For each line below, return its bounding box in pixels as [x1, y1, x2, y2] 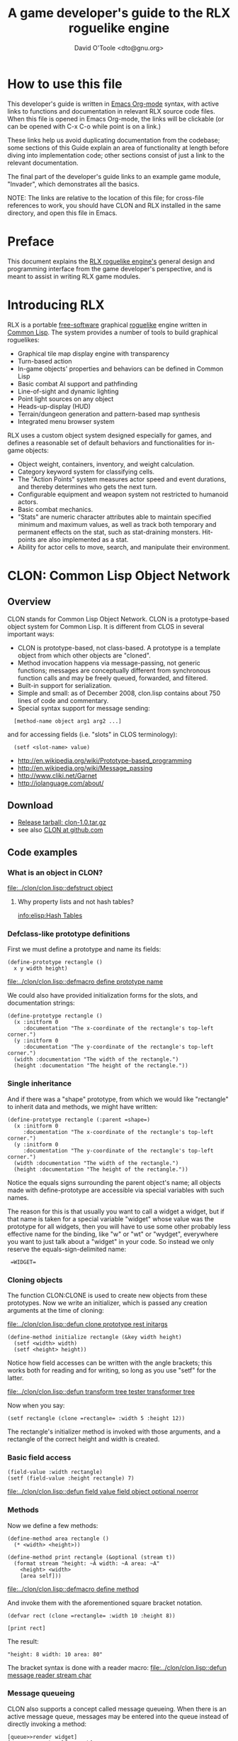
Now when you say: [7, 1401, 65, 1409]
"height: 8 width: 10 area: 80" [7, 1651, 103, 1658]
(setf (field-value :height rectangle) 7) [7, 1475, 135, 1482]
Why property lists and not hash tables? [17, 897, 135, 906]
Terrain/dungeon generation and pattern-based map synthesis [17, 410, 200, 418]
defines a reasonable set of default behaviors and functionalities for [7, 438, 205, 447]
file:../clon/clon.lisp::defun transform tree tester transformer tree [7, 1387, 195, 1396]
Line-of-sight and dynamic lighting [17, 387, 119, 395]
